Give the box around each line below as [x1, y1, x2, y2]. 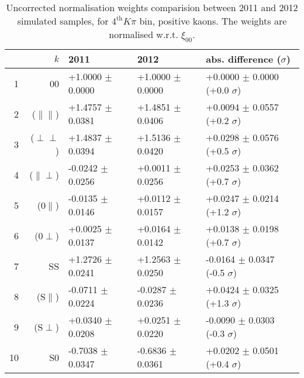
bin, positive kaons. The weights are [139, 14, 287, 28]
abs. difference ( [206, 52, 281, 66]
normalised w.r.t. [109, 28, 178, 41]
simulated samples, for [17, 14, 109, 28]
